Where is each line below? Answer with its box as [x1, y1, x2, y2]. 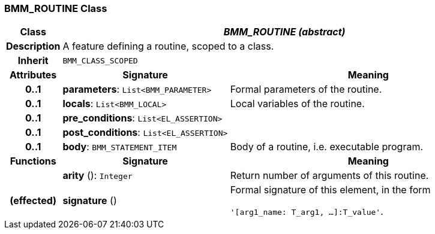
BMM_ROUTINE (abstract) [223, 26, 346, 38]
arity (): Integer [62, 169, 133, 182]
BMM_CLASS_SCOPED [62, 56, 138, 65]
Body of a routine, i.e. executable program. [230, 141, 424, 153]
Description [6, 40, 61, 53]
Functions [10, 155, 56, 168]
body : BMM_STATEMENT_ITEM [62, 141, 177, 153]
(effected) [10, 195, 57, 207]
